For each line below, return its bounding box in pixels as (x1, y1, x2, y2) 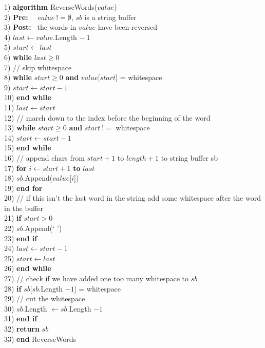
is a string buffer (84, 11, 137, 22)
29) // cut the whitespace (4, 293, 85, 304)
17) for (4, 162, 27, 173)
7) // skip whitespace (4, 62, 72, 72)
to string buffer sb (161, 152, 218, 163)
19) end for (4, 182, 43, 193)
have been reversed (98, 22, 157, 32)
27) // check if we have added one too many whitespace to (4, 273, 188, 284)
